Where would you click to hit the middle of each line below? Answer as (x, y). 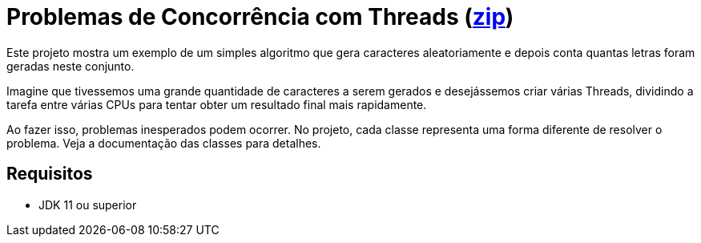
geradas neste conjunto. (71, 66)
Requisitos (50, 174)
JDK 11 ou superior (88, 205)
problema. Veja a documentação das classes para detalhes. (164, 143)
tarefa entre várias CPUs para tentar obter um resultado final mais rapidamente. (217, 104)
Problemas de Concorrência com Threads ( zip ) (260, 17)
